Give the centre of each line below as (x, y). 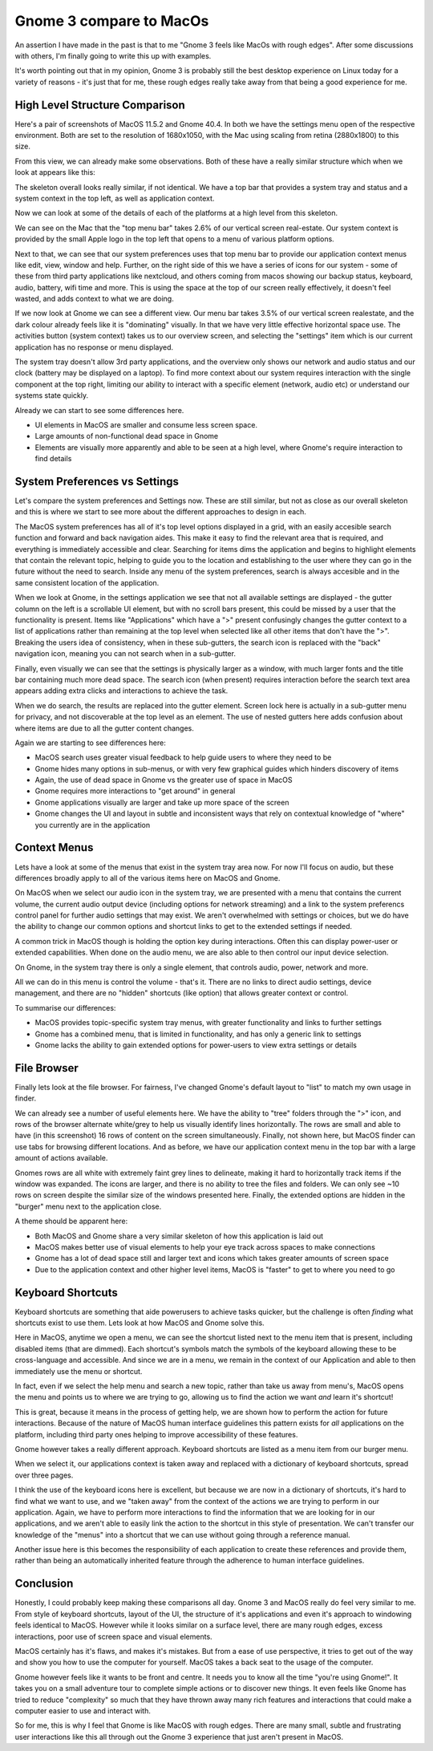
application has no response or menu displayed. (94, 347)
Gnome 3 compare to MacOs (112, 21)
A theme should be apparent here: (71, 1221)
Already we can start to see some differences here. (99, 410)
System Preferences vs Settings (97, 481)
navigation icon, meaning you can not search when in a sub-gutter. (125, 654)
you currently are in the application (93, 825)
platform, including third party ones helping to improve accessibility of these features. (156, 1434)
